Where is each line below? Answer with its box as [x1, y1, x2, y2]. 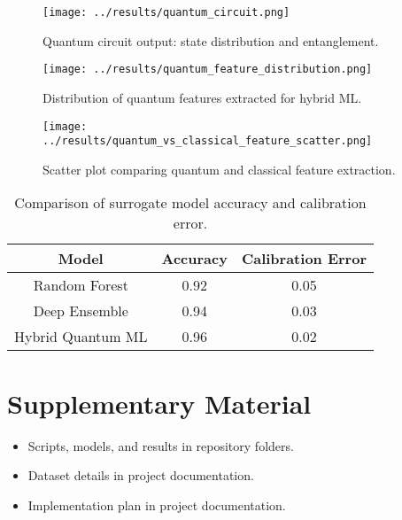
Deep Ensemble [33, 300, 128, 322]
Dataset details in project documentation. [27, 466, 254, 485]
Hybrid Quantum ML [14, 326, 148, 347]
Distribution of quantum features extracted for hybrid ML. [43, 88, 362, 106]
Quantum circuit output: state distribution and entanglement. [43, 31, 379, 50]
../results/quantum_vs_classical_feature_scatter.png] [43, 135, 373, 148]
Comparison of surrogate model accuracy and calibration [14, 192, 367, 213]
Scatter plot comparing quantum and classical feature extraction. [43, 159, 396, 178]
